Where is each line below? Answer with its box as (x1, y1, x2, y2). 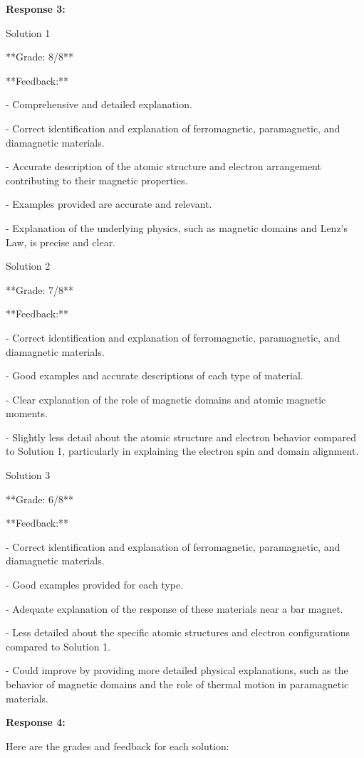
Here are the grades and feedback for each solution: (6, 738, 229, 753)
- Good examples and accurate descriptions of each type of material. (6, 368, 303, 383)
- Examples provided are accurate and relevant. (6, 196, 212, 211)
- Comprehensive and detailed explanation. (6, 97, 192, 112)
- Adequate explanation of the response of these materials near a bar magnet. (6, 601, 343, 616)
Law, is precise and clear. (6, 234, 116, 249)
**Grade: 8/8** (6, 49, 74, 64)
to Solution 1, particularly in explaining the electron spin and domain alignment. (6, 443, 359, 458)
